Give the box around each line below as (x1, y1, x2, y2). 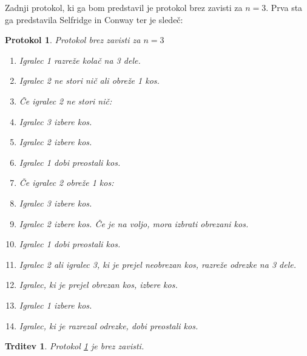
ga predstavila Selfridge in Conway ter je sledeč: (5, 13, 183, 26)
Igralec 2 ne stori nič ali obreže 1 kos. (19, 74, 160, 87)
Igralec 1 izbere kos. (19, 298, 92, 311)
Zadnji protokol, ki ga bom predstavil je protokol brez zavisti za (5, 1, 243, 13)
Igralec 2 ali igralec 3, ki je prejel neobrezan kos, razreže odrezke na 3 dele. (19, 258, 296, 270)
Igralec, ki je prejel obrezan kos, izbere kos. (19, 278, 178, 291)
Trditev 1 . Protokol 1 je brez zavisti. (5, 340, 144, 352)
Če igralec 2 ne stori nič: (19, 94, 112, 107)
